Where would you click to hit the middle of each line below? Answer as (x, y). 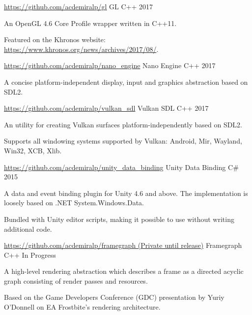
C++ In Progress (30, 254)
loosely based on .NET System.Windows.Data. (74, 203)
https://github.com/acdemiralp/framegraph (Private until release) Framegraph (123, 245)
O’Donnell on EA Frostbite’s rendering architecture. (82, 307)
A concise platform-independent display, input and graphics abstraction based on (126, 82)
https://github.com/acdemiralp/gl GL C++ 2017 (79, 6)
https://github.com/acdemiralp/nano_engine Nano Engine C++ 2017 (110, 65)
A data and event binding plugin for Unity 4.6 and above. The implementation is (126, 193)
